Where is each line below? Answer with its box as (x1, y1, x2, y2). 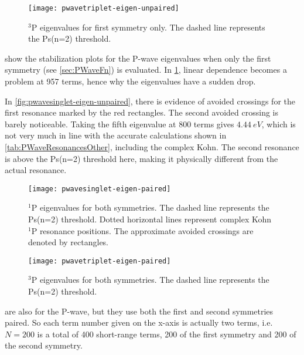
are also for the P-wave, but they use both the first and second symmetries (5, 305, 274, 317)
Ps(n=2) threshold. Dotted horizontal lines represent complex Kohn (28, 213, 272, 225)
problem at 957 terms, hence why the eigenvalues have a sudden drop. (5, 75, 256, 87)
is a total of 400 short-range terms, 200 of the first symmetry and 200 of (37, 327, 296, 340)
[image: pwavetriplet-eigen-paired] (28, 256, 171, 265)
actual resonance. (5, 164, 67, 176)
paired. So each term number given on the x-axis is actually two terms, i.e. (5, 316, 273, 329)
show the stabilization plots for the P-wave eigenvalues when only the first (5, 52, 271, 64)
